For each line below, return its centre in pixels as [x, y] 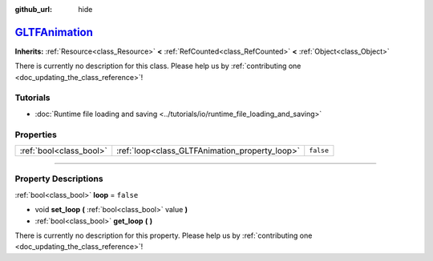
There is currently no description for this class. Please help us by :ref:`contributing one [158, 66]
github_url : [33, 9]
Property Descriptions [59, 179]
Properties [36, 135]
